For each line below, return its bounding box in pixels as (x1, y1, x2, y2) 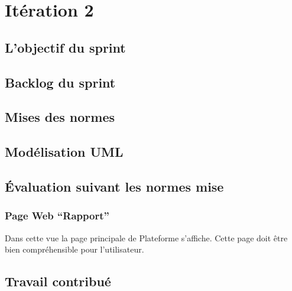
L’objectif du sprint (5, 38, 126, 56)
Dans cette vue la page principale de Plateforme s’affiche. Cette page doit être (5, 231, 288, 244)
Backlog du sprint (5, 73, 116, 91)
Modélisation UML (5, 143, 124, 161)
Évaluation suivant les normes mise (5, 177, 224, 195)
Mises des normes (5, 108, 115, 126)
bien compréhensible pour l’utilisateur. (5, 243, 144, 256)
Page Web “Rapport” (5, 208, 109, 223)
